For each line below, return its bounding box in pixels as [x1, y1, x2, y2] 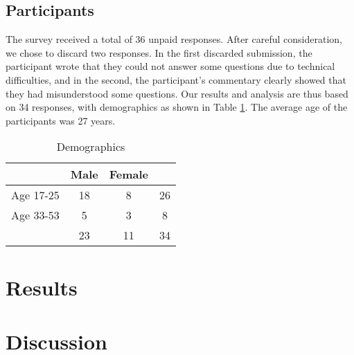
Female [109, 166, 149, 183]
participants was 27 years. [6, 113, 116, 127]
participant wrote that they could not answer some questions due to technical [6, 59, 335, 73]
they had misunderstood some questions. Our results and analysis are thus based [6, 86, 348, 100]
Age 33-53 [11, 207, 60, 224]
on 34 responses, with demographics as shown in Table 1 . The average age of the [6, 100, 348, 114]
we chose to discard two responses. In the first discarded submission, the [6, 45, 312, 60]
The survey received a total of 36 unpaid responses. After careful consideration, [6, 32, 342, 46]
